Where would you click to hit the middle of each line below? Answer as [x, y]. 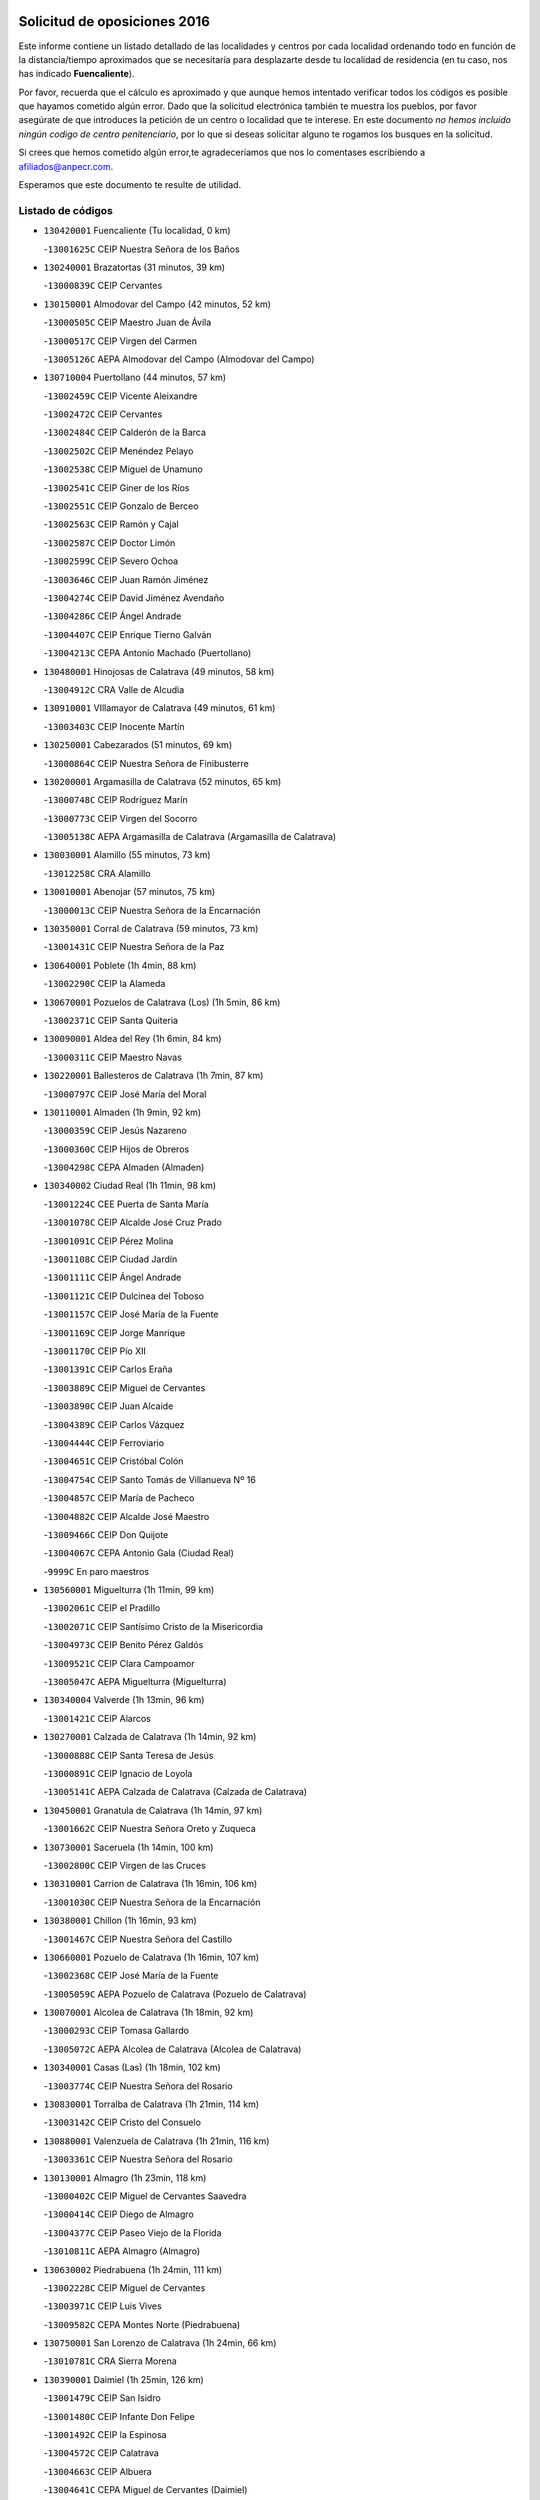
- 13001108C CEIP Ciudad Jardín [110, 1259]
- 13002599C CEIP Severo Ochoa [111, 561]
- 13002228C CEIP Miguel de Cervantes [124, 2287]
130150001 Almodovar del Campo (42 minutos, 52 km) [157, 304]
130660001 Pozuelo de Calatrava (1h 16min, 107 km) [151, 1957]
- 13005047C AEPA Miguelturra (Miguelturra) [135, 1682]
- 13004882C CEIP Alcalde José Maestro [126, 1516]
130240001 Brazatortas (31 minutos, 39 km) [134, 267]
